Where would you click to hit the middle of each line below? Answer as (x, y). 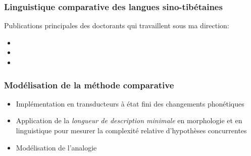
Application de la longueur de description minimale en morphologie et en (129, 120)
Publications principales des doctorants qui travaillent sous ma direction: (117, 25)
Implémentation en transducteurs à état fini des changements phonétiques (130, 103)
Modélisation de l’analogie (56, 147)
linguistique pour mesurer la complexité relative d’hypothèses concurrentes (131, 130)
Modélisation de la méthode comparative (89, 85)
